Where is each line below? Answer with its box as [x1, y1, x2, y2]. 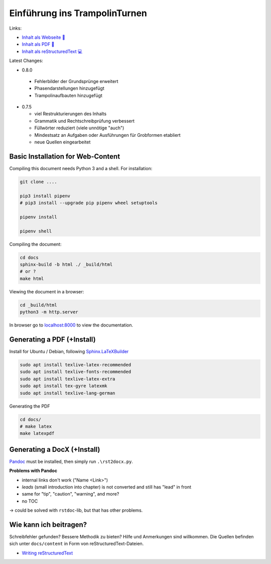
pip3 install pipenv [20, 193, 70, 199]
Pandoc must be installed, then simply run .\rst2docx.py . [9, 458, 133, 464]
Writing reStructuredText [22, 550, 73, 556]
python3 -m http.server [20, 309, 79, 315]
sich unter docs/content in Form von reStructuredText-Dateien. [9, 541, 144, 547]
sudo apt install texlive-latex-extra [20, 376, 115, 382]
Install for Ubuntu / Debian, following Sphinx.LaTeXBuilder [9, 349, 129, 355]
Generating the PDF [9, 403, 50, 409]
